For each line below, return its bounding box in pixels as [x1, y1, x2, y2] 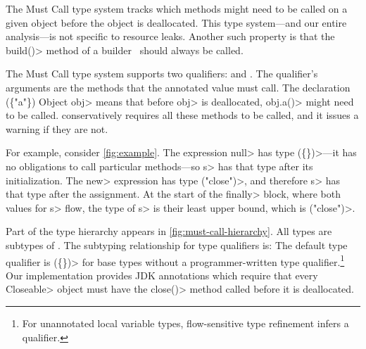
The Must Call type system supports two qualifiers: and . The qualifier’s [6, 66, 318, 81]
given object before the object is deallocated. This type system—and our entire [6, 15, 347, 30]
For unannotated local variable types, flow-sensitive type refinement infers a [22, 315, 349, 330]
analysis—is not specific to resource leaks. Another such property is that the [6, 29, 335, 44]
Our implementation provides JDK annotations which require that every [6, 267, 318, 282]
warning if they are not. [6, 121, 108, 136]
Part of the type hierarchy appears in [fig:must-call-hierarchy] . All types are [6, 224, 332, 239]
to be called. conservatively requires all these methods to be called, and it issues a [6, 108, 359, 122]
